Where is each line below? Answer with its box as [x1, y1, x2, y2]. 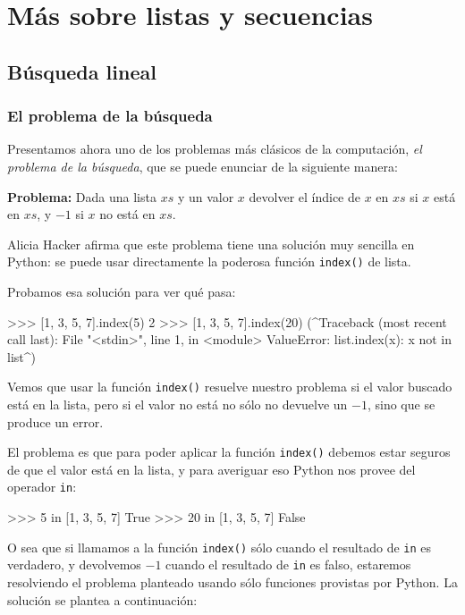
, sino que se [367, 395, 435, 414]
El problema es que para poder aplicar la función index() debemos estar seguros [7, 442, 451, 461]
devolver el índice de [249, 187, 360, 206]
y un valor [177, 187, 234, 206]
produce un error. [7, 412, 104, 431]
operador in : [7, 477, 77, 496]
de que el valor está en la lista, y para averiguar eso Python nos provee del [7, 459, 416, 478]
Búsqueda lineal [7, 57, 156, 85]
